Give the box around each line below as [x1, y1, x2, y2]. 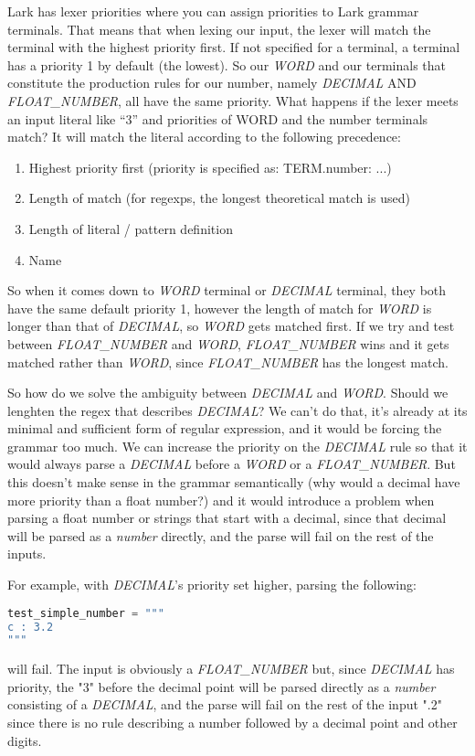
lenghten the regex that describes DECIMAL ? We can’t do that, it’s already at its [7, 400, 468, 420]
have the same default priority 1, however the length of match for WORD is [7, 298, 432, 317]
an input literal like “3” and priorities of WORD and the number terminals [7, 109, 428, 128]
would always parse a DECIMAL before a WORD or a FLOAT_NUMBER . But [7, 454, 456, 474]
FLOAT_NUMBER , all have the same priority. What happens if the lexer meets [7, 91, 459, 110]
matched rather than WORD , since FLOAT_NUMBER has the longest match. [7, 352, 449, 371]
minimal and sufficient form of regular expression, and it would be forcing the [7, 419, 442, 438]
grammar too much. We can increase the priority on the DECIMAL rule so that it [7, 436, 468, 455]
